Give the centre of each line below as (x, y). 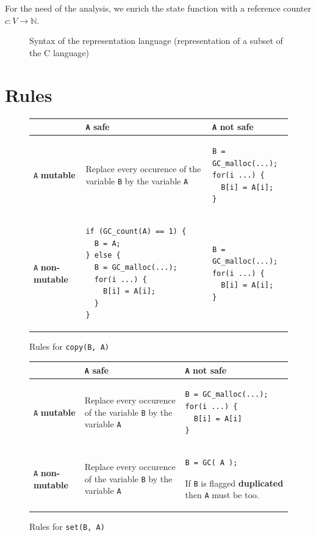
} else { (103, 255)
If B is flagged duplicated (234, 483)
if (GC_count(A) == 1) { (136, 232)
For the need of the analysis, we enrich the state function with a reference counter (158, 8)
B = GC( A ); (211, 463)
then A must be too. (222, 495)
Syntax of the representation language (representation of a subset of (156, 41)
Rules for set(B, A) (67, 527)
